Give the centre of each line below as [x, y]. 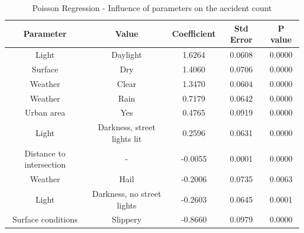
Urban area [45, 112]
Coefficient [194, 34]
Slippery [127, 219]
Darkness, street [127, 127]
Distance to [45, 153]
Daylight [127, 55]
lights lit [127, 138]
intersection [45, 164]
